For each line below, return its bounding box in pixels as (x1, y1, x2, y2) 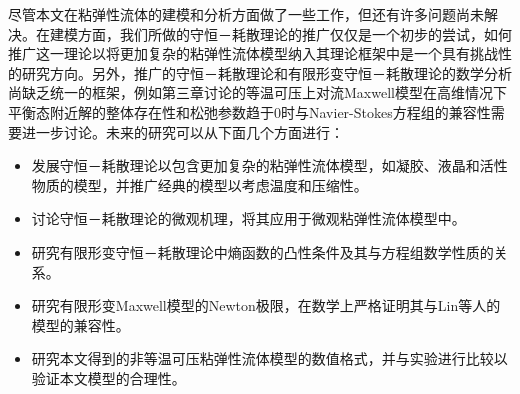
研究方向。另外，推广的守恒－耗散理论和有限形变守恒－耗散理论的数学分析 (21, 62, 512, 83)
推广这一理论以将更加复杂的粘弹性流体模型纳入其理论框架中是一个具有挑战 (8, 43, 498, 64)
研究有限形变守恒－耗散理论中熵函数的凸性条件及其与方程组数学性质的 (31, 241, 494, 262)
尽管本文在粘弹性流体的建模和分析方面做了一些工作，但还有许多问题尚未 (8, 4, 484, 24)
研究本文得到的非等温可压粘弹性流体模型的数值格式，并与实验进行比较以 (31, 348, 508, 369)
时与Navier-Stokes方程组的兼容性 (281, 101, 491, 122)
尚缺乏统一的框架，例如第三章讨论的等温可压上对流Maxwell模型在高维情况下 (8, 82, 507, 103)
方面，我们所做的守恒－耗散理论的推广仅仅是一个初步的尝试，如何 (77, 23, 512, 44)
